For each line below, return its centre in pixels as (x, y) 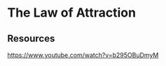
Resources (31, 39)
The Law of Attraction (72, 13)
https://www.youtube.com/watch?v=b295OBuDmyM (83, 55)
